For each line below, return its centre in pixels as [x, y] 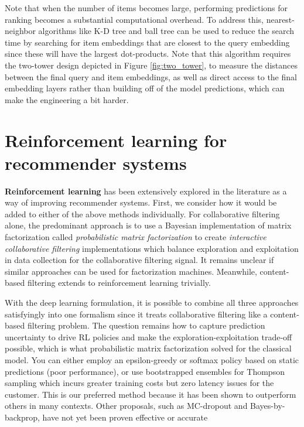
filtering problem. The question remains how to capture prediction [146, 325]
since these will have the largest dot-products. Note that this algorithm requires [148, 54]
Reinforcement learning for [116, 140]
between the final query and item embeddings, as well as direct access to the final [151, 76]
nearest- [280, 19]
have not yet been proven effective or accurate [125, 417]
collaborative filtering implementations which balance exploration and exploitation [152, 248]
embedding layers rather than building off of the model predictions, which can [145, 88]
